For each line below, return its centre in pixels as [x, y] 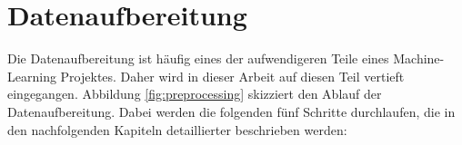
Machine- [419, 58]
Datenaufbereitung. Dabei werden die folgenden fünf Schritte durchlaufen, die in [231, 111]
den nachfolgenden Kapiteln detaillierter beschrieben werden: [177, 129]
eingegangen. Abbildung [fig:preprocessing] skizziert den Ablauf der [195, 94]
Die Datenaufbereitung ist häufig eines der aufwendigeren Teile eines [198, 58]
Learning [32, 76]
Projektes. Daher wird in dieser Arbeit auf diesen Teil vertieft [232, 76]
